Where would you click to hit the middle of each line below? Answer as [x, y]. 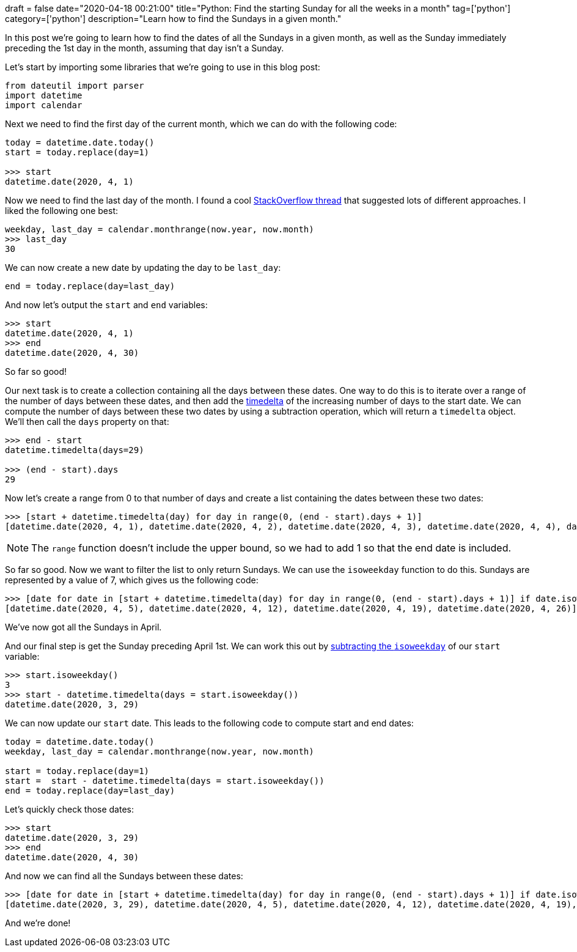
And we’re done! [38, 923]
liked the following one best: [62, 211]
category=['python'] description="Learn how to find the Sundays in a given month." [173, 19]
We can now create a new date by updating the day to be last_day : [143, 268]
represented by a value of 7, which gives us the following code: [132, 580]
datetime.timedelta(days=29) [75, 450]
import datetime [44, 95]
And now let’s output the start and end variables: [106, 305]
